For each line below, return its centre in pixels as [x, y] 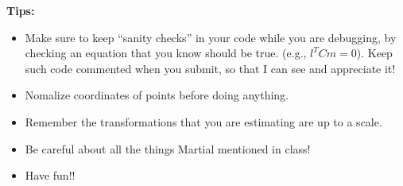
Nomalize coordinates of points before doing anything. [157, 95]
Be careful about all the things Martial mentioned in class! [168, 148]
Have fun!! [50, 175]
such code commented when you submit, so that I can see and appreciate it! [210, 68]
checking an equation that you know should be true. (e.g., [166, 53]
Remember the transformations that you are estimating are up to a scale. [203, 121]
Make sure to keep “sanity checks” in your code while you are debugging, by [211, 37]
